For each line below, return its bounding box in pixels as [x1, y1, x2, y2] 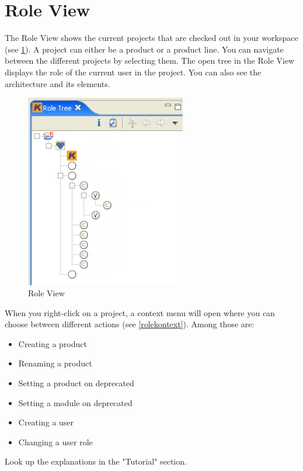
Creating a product [18, 337, 87, 349]
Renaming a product [18, 357, 92, 369]
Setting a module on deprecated [18, 396, 133, 408]
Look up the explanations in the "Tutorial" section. [5, 455, 187, 467]
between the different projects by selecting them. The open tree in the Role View [5, 54, 295, 67]
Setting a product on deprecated [18, 377, 134, 389]
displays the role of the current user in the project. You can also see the [5, 65, 262, 78]
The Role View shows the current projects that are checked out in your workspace [5, 32, 298, 44]
